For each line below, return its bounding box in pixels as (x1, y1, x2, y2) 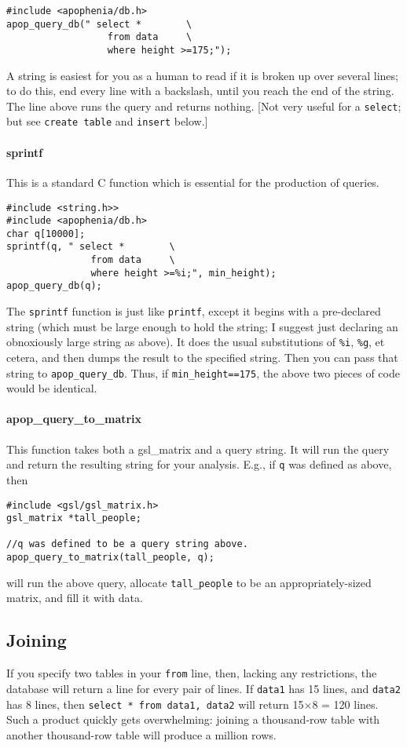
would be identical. (6, 380, 97, 396)
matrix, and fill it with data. (6, 589, 143, 606)
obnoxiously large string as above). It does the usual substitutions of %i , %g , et (6, 334, 385, 350)
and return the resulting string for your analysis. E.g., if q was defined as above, (6, 456, 392, 473)
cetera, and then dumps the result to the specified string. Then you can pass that (6, 349, 398, 366)
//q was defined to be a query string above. (6, 538, 248, 550)
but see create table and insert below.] (6, 113, 208, 130)
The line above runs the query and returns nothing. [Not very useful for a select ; (6, 97, 401, 114)
